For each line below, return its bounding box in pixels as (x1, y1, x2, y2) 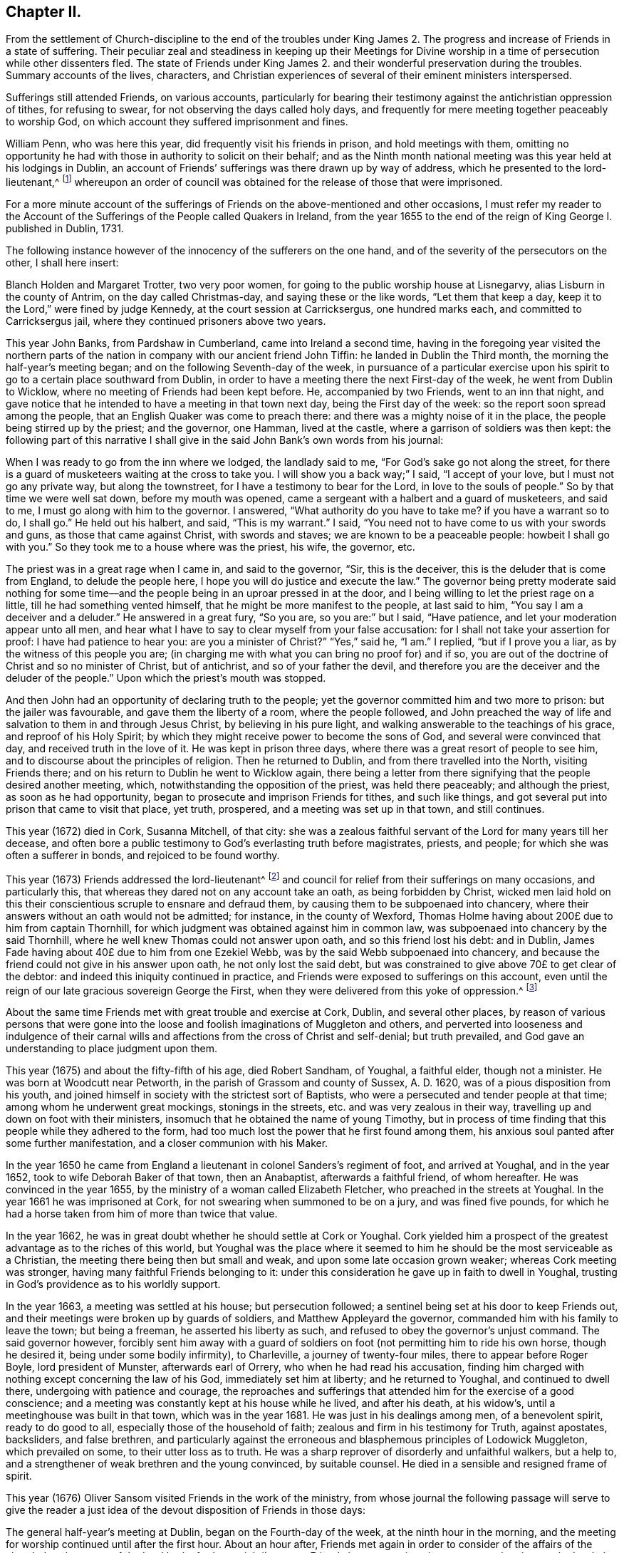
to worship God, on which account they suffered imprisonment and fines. (6, 115, 348, 128)
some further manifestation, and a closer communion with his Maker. (6, 1137, 328, 1150)
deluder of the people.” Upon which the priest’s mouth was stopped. (6, 672, 326, 685)
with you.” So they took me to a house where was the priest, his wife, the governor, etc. (6, 541, 415, 554)
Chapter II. (6, 3, 82, 21)
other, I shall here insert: (6, 256, 119, 269)
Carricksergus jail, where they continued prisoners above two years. (6, 315, 326, 328)
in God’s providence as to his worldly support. (6, 1278, 221, 1291)
